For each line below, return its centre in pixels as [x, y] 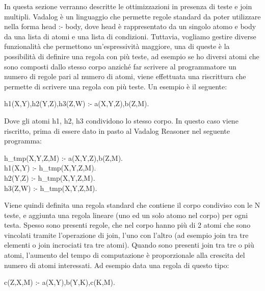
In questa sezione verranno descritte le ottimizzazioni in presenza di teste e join [128, 6]
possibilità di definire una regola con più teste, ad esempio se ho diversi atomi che [132, 56]
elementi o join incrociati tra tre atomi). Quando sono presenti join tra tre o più [129, 245]
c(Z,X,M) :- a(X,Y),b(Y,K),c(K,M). [60, 282]
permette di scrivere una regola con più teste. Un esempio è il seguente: [116, 86]
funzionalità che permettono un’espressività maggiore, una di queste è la [117, 46]
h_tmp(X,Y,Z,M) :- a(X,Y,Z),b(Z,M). [63, 157]
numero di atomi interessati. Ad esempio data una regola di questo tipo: [117, 265]
